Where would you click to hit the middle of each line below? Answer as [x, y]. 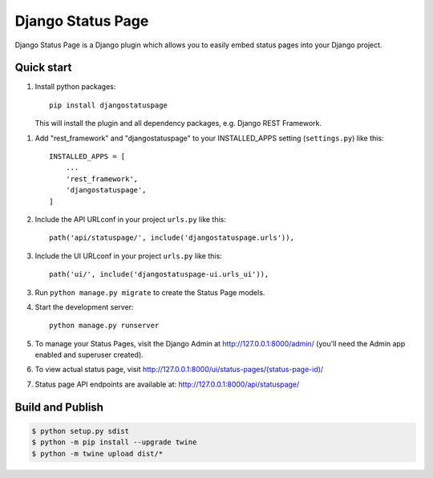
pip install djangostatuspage [109, 105]
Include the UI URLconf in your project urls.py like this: [128, 256]
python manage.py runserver [104, 326]
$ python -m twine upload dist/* [97, 454]
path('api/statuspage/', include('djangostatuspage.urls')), [172, 238]
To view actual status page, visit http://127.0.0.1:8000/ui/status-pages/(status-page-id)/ [179, 370]
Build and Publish [59, 407]
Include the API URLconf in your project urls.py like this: [130, 219]
